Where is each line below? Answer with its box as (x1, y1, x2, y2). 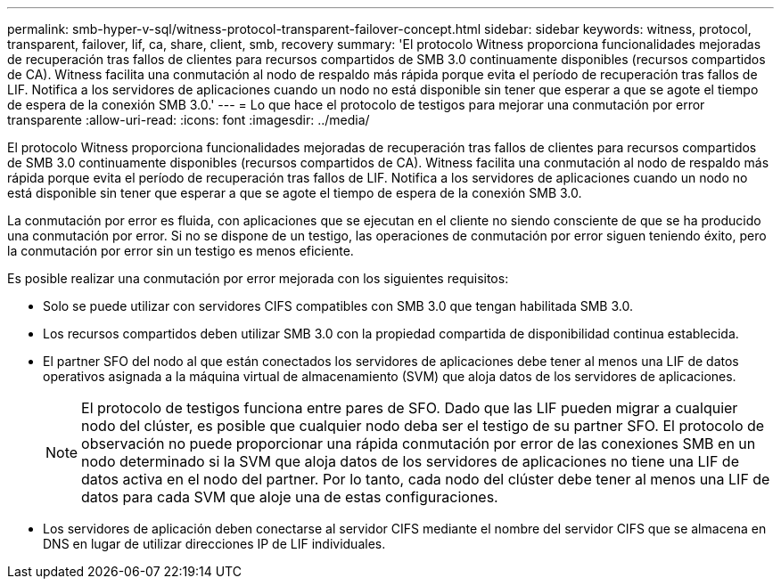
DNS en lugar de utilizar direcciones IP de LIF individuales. (43, 536, 386, 551)
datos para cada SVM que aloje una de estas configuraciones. (81, 488, 498, 506)
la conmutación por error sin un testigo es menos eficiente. (7, 243, 354, 258)
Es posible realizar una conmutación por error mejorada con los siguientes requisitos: (7, 271, 509, 286)
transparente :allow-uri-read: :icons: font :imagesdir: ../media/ (7, 112, 370, 127)
